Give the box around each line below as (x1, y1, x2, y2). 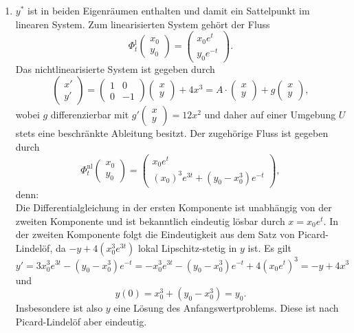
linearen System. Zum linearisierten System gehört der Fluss (15, 17, 270, 31)
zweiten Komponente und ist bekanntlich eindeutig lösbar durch (15, 213, 285, 228)
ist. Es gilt (247, 241, 291, 255)
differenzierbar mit (50, 107, 129, 122)
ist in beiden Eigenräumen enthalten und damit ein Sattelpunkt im (27, 3, 310, 17)
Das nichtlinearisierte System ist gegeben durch (15, 61, 215, 76)
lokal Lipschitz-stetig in (137, 241, 237, 255)
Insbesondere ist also (15, 301, 103, 315)
